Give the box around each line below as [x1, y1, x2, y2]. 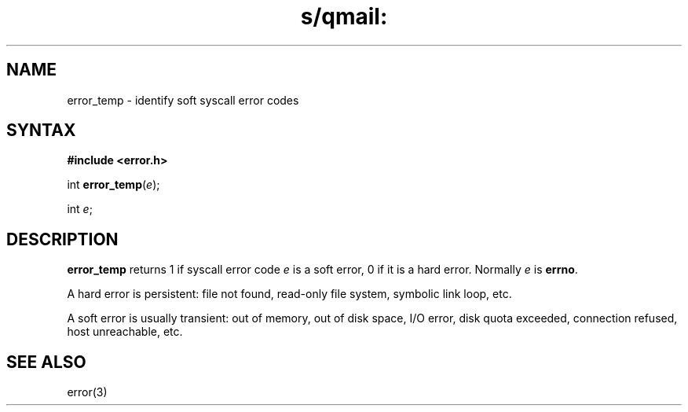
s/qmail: [300, 3, 388, 30]
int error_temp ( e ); [67, 178, 160, 192]
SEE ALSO [6, 351, 86, 372]
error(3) [67, 385, 108, 399]
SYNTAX [6, 120, 76, 141]
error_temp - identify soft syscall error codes [67, 93, 299, 107]
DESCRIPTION [6, 229, 119, 249]
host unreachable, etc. [67, 325, 183, 339]
